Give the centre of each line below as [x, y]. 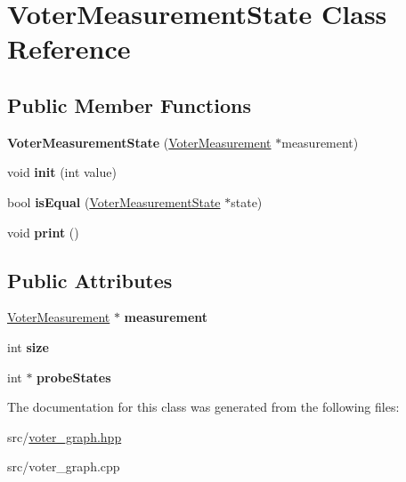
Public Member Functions [129, 104]
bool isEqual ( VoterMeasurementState [114, 201]
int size [28, 346]
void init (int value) [62, 172]
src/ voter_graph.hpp [65, 436]
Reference [69, 48]
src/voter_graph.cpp [64, 466]
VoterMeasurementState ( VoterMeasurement [139, 142]
